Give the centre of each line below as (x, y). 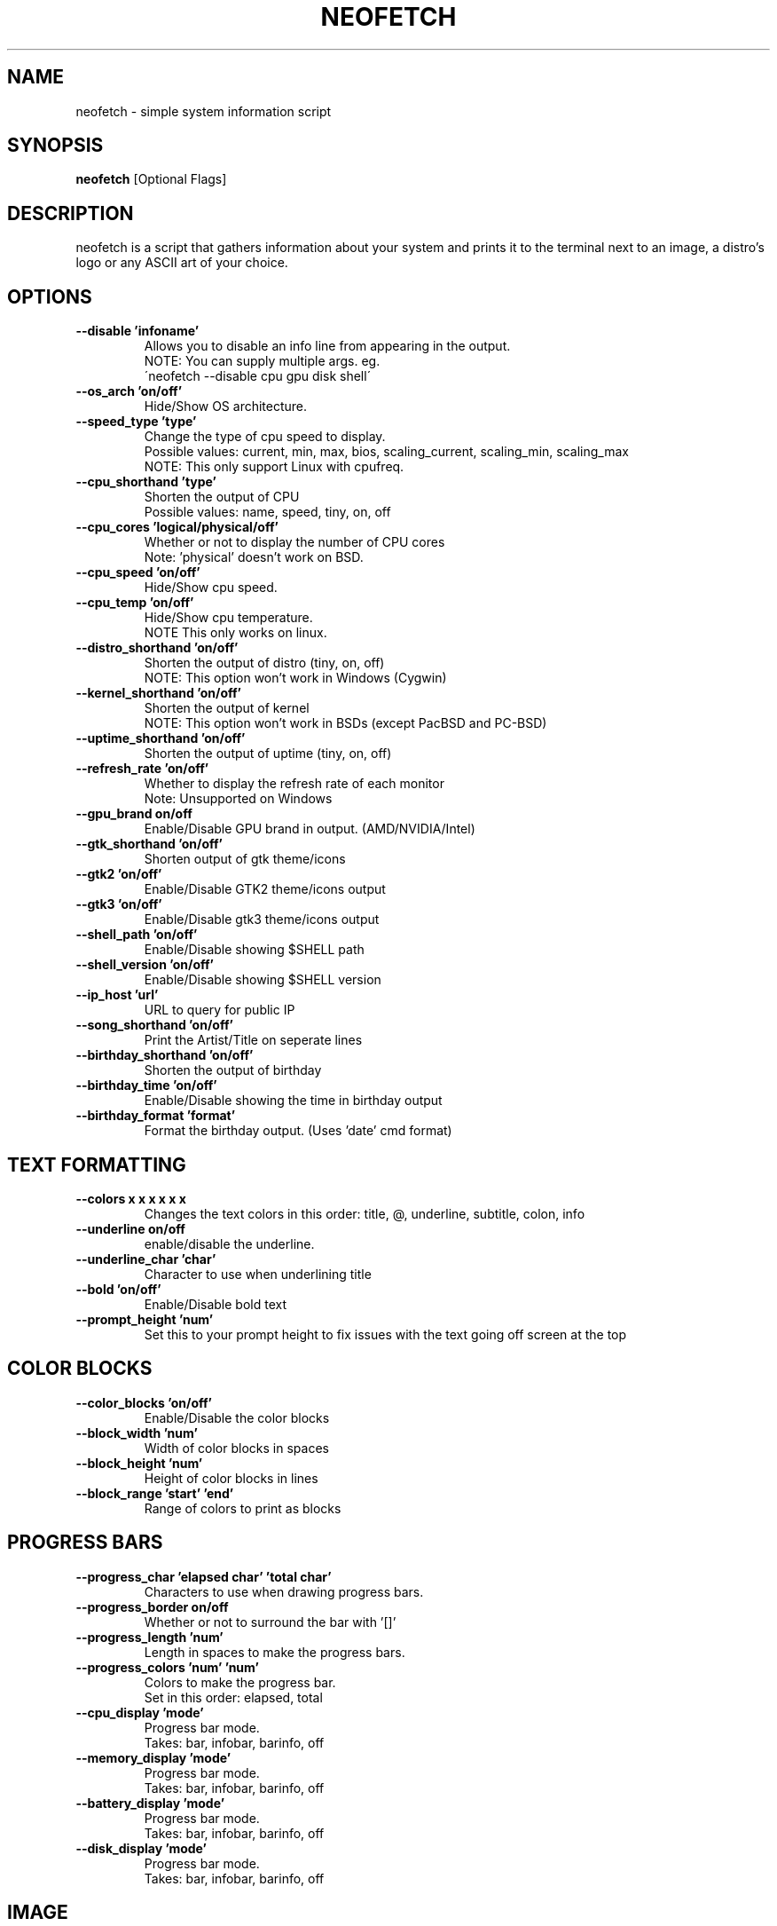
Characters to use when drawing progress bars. (284, 1591)
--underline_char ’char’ (146, 1259)
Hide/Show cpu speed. (211, 588)
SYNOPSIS (55, 146)
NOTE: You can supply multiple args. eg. (262, 361)
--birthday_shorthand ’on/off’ (165, 1055)
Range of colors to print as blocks (243, 1508)
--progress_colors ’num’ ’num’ (167, 1667)
